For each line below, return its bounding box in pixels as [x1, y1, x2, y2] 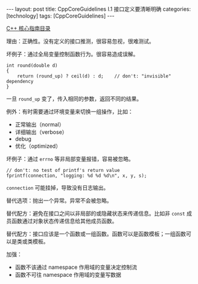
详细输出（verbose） [14, 128, 68, 136]
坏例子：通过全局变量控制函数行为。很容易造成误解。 [6, 50, 139, 58]
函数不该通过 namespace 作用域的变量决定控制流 [14, 263, 138, 271]
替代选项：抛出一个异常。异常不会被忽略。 [6, 197, 112, 204]
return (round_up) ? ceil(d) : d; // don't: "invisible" [17, 73, 171, 79]
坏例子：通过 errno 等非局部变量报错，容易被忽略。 [6, 156, 134, 162]
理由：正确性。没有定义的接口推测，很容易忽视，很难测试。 [6, 38, 155, 45]
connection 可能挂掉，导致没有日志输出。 [6, 184, 109, 191]
